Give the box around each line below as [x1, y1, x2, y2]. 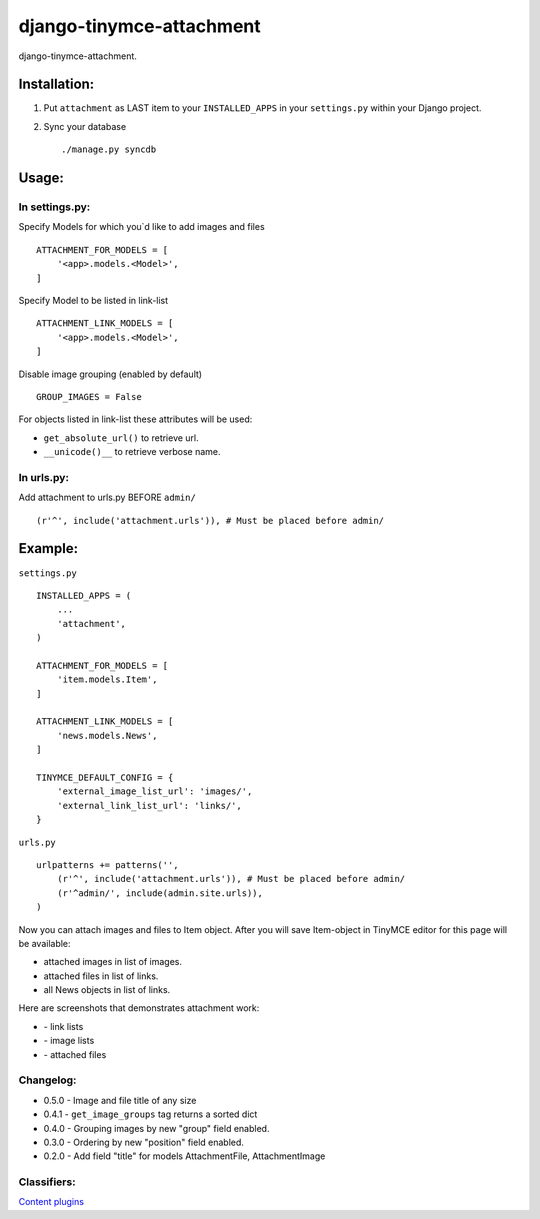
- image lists [43, 1035, 95, 1047]
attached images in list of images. [43, 956, 182, 968]
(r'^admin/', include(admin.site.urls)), [56, 887, 264, 899]
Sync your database [43, 120, 127, 132]
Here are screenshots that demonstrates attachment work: [18, 1002, 260, 1014]
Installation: [18, 76, 95, 93]
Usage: [18, 170, 65, 187]
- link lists [43, 1020, 84, 1032]
